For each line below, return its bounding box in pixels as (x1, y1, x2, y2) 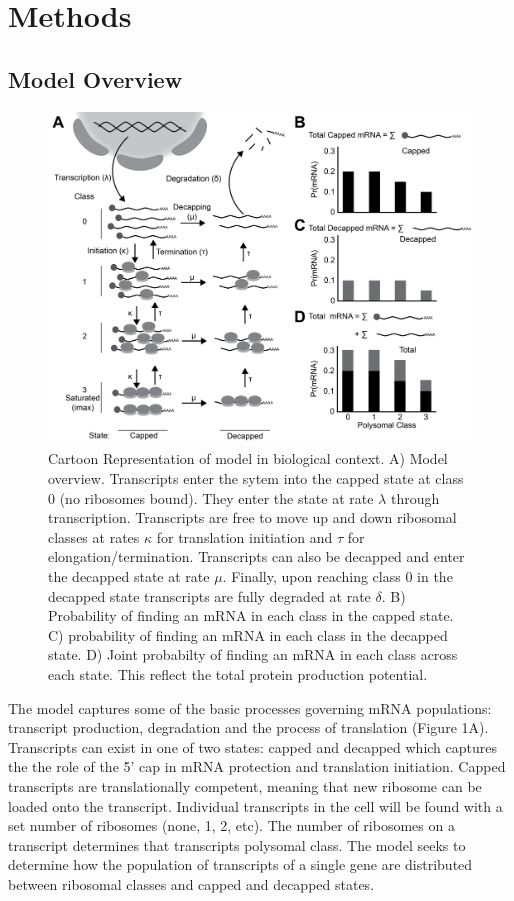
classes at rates (48, 526, 140, 547)
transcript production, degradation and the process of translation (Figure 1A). (8, 717, 489, 738)
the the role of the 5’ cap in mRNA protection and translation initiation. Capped (8, 756, 506, 777)
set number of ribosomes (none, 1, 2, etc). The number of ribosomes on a (8, 815, 455, 836)
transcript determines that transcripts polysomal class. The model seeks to (8, 834, 466, 855)
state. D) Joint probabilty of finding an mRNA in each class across (48, 644, 458, 665)
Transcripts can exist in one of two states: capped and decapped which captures (8, 736, 498, 757)
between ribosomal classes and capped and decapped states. (8, 873, 375, 894)
